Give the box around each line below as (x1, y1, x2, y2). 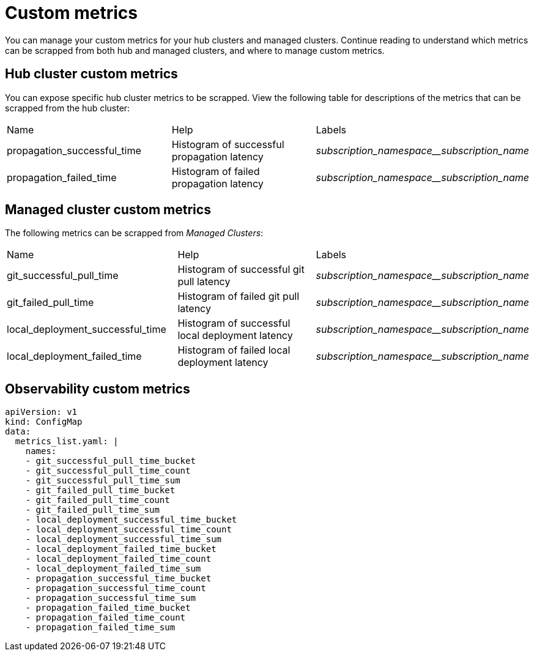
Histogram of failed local (177, 344, 291, 357)
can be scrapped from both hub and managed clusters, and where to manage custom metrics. (5, 45, 385, 56)
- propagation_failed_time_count (25, 613, 186, 623)
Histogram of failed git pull (177, 290, 300, 303)
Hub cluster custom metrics (5, 66, 178, 82)
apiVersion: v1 (5, 407, 78, 417)
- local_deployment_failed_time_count (25, 554, 212, 564)
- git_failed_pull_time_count (25, 495, 170, 505)
